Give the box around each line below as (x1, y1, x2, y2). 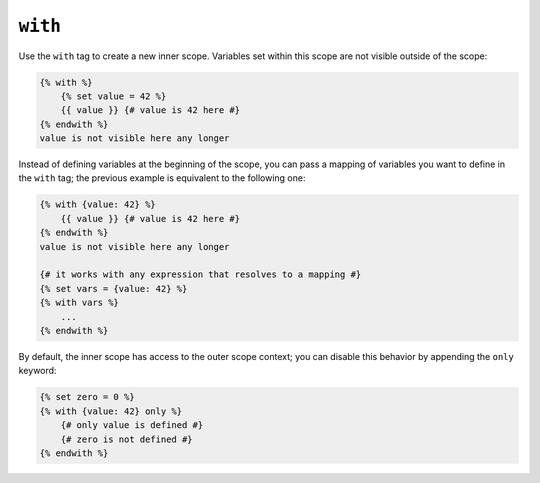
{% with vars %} (39, 297, 120, 309)
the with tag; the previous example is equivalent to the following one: (18, 172, 306, 184)
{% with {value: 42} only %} (39, 405, 183, 417)
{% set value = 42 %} (60, 90, 167, 102)
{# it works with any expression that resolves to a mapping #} (39, 269, 362, 280)
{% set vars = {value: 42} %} (39, 283, 188, 294)
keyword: (18, 365, 57, 377)
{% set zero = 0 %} (39, 391, 135, 403)
